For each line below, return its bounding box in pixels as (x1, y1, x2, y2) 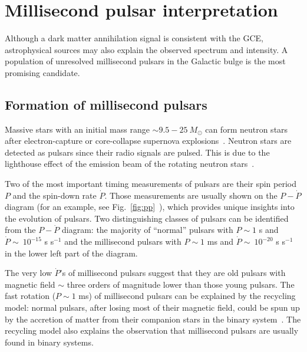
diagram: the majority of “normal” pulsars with (62, 223, 233, 236)
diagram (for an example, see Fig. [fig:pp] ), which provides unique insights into (5, 200, 295, 213)
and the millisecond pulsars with (64, 235, 181, 248)
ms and (207, 235, 234, 248)
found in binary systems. (5, 335, 94, 348)
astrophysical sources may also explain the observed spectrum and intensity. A (5, 43, 288, 55)
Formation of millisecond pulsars (5, 95, 207, 113)
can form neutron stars (205, 123, 288, 135)
